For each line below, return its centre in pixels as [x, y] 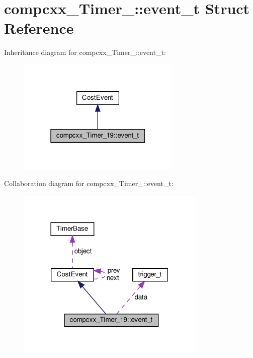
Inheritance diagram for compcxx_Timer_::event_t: [85, 52]
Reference [39, 28]
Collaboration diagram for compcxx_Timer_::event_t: [89, 183]
